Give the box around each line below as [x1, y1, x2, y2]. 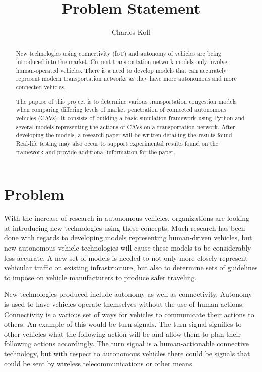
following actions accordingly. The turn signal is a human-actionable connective [4, 338, 249, 349]
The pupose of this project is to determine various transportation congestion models [16, 97, 237, 105]
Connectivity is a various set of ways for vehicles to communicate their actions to [4, 308, 254, 319]
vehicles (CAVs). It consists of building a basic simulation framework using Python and [16, 114, 245, 122]
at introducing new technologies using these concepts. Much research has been [4, 222, 245, 233]
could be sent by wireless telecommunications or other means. [4, 358, 194, 368]
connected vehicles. [16, 83, 66, 91]
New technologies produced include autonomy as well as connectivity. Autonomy [4, 289, 252, 299]
